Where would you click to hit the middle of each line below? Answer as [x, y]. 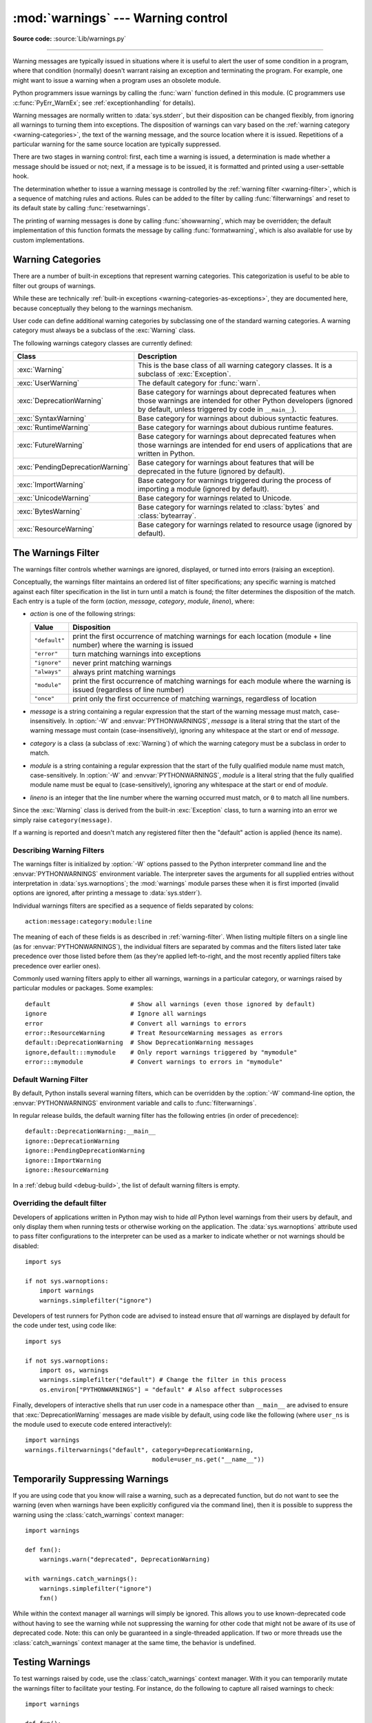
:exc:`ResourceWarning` [55, 529]
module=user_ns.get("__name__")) [208, 1460]
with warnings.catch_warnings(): [81, 1579]
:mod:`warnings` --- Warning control [120, 18]
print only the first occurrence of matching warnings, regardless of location [195, 698]
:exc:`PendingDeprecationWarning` [73, 467]
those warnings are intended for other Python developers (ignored [246, 401]
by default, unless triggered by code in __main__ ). [217, 409]
